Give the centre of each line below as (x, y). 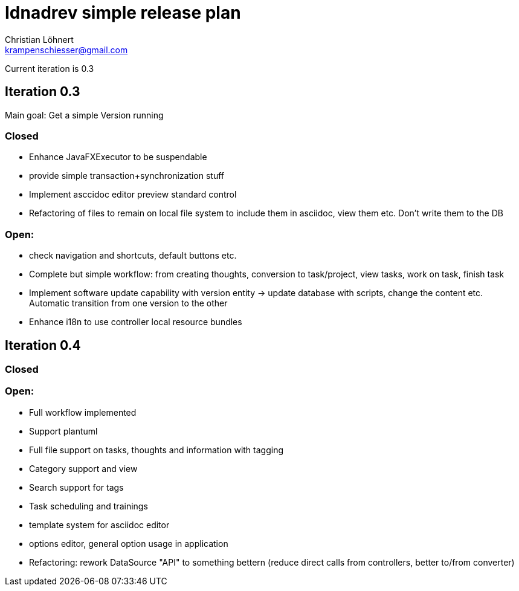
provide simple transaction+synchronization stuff (127, 176)
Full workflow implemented (83, 412)
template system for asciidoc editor (99, 525)
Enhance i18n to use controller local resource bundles (136, 322)
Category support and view (83, 468)
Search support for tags (76, 487)
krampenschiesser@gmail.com (66, 50)
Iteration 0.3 (43, 92)
